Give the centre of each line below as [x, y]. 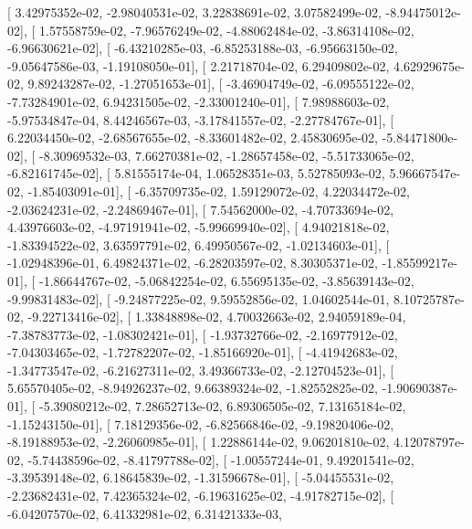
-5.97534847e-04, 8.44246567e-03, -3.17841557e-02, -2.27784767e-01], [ [201, 119]
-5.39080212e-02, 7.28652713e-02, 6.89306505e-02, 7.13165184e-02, [222, 406]
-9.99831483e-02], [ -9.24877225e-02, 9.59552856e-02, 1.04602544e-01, [199, 298]
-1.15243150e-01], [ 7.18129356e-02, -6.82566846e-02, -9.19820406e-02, [201, 423]
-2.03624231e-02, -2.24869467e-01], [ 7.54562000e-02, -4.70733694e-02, [201, 209]
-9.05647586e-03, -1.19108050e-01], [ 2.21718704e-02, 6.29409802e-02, [199, 65]
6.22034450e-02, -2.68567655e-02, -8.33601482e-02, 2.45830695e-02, [193, 138]
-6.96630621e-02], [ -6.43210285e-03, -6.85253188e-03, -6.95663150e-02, [203, 48]
